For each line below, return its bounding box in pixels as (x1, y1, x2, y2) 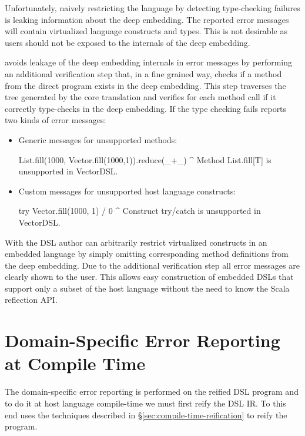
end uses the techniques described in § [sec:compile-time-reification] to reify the (5, 408, 287, 421)
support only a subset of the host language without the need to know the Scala (5, 282, 290, 294)
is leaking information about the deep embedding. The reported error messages (5, 13, 289, 25)
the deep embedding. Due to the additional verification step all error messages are (5, 259, 300, 271)
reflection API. (5, 293, 58, 306)
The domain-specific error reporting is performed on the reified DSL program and (5, 385, 299, 398)
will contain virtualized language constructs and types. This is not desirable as (5, 25, 287, 37)
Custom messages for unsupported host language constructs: (18, 184, 236, 197)
